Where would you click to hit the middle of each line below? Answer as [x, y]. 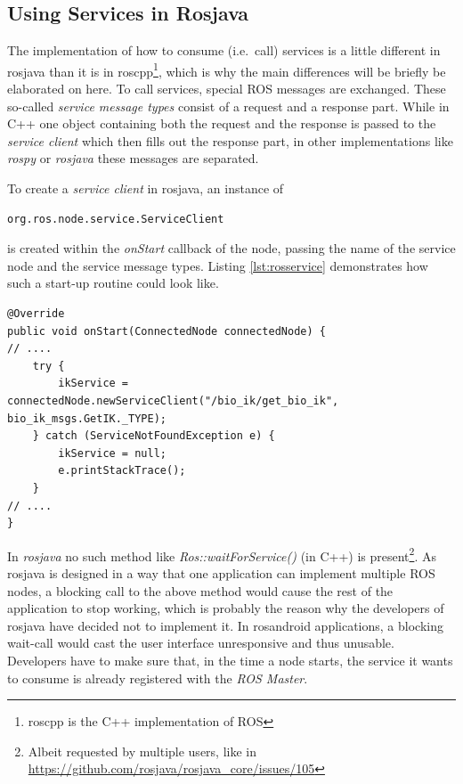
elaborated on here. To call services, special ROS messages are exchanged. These [227, 89]
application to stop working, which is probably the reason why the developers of [226, 608]
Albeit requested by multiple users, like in [142, 751]
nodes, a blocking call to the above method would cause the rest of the [200, 590]
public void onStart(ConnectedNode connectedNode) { [167, 331]
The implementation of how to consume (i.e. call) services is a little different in [224, 50]
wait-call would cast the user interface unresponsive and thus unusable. [201, 643]
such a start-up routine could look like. [113, 283]
